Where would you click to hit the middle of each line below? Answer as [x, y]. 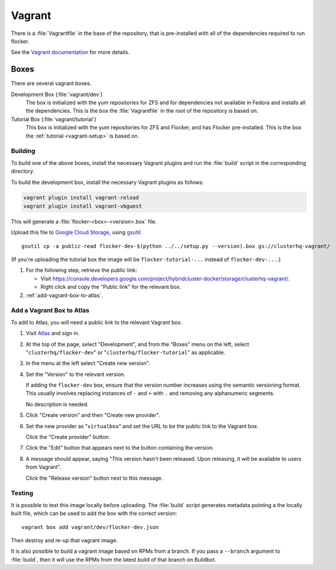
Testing [22, 493]
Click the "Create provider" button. [68, 437]
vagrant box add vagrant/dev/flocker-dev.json [90, 527]
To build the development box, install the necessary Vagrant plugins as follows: [107, 182]
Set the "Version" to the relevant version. [75, 374]
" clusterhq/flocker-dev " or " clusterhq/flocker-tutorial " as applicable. [125, 352]
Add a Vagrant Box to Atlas [50, 310]
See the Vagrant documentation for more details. [70, 52]
